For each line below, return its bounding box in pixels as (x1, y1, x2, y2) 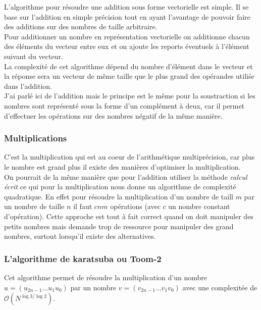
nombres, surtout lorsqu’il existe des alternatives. (4, 231, 156, 241)
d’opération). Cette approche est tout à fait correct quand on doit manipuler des (4, 211, 253, 221)
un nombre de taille (4, 201, 65, 212)
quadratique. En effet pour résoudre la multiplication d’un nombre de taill (4, 191, 233, 201)
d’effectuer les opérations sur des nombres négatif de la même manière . (4, 110, 223, 121)
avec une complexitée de (182, 282, 257, 292)
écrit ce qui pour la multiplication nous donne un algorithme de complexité (4, 181, 236, 192)
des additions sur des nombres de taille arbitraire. (4, 21, 158, 32)
